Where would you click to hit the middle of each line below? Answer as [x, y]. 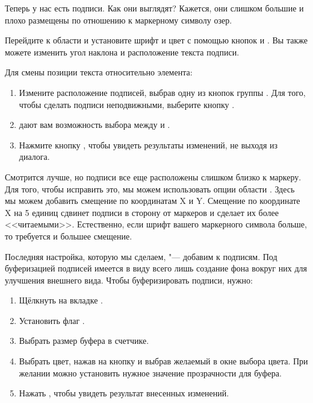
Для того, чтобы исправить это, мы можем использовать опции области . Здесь [150, 189]
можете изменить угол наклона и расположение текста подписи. [122, 52]
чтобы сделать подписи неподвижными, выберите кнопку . [127, 104]
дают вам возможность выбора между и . [95, 125]
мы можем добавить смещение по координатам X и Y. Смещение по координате [153, 201]
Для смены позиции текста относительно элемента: [99, 72]
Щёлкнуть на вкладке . [61, 300]
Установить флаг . [52, 320]
